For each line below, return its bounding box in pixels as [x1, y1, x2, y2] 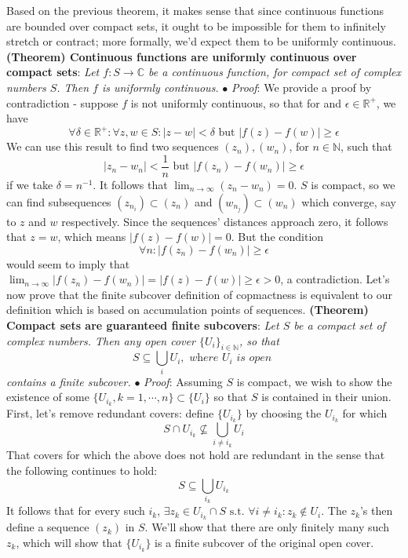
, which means [57, 228, 126, 245]
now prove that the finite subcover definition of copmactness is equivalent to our [6, 286, 392, 302]
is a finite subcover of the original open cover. [155, 534, 374, 550]
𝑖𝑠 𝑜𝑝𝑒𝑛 [236, 352, 272, 364]
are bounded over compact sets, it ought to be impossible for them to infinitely [6, 17, 386, 34]
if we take [6, 176, 53, 192]
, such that [341, 138, 392, 155]
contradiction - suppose [6, 94, 118, 111]
